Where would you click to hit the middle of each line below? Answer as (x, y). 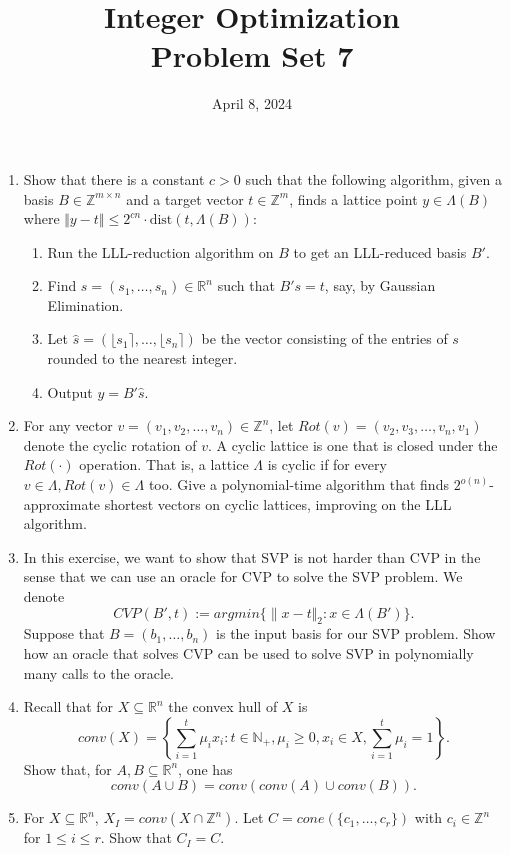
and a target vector (185, 198)
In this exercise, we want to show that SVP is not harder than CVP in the (252, 556)
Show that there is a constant (114, 178)
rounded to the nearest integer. (142, 358)
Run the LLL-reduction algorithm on (160, 251)
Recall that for (68, 706)
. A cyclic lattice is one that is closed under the (352, 444)
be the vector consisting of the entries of (324, 338)
